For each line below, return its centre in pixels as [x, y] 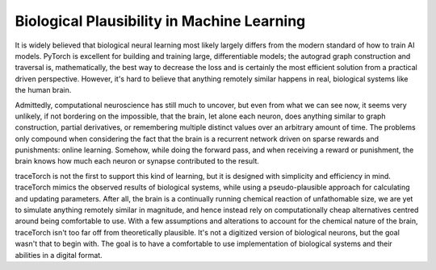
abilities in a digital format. [59, 255]
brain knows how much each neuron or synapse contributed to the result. [137, 161]
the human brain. [43, 90]
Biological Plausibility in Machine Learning [160, 21]
